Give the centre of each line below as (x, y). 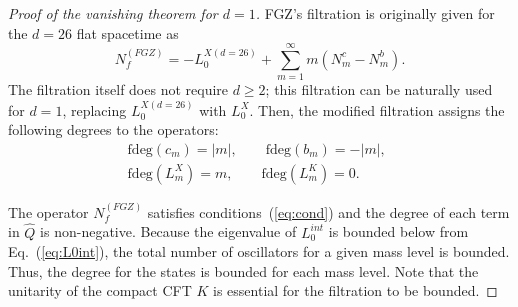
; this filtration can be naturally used (379, 89)
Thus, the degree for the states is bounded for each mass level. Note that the (243, 270)
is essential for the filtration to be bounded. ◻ (355, 290)
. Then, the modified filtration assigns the (377, 109)
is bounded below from (398, 231)
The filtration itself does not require (118, 89)
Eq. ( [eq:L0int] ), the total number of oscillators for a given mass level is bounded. (259, 251)
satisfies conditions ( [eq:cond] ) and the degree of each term (328, 211)
